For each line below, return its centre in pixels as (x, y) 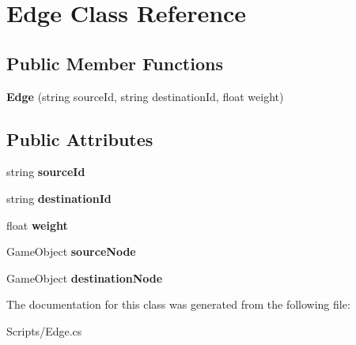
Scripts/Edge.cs (44, 330)
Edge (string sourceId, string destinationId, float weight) (145, 96)
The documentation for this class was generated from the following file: (178, 304)
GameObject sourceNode (71, 251)
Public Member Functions (115, 63)
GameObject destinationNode (85, 277)
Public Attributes (80, 139)
